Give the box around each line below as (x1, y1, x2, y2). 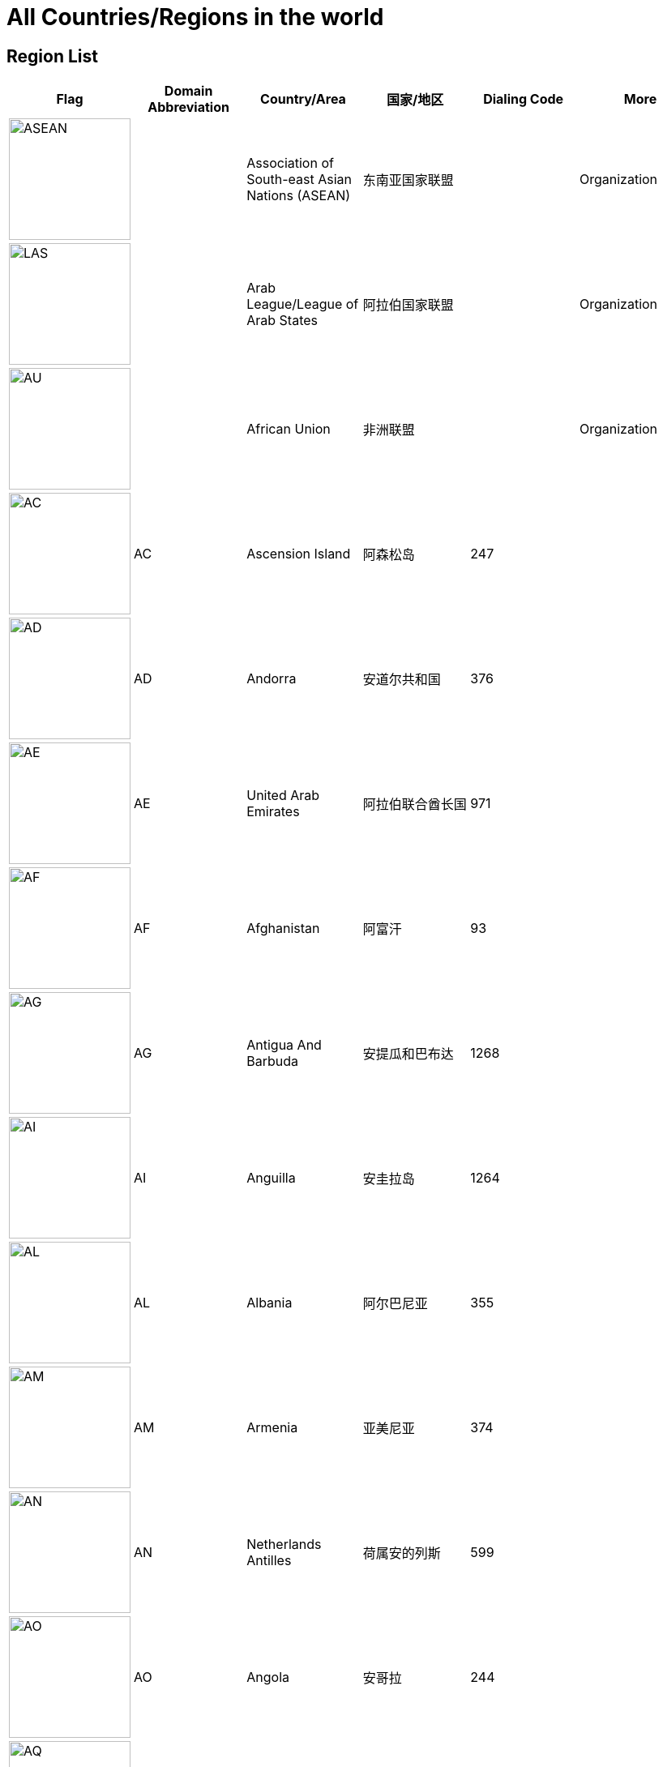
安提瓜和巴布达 (362, 1046, 454, 1063)
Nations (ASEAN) (246, 187, 351, 204)
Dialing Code (483, 91, 564, 108)
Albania (246, 1294, 293, 1311)
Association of (246, 155, 334, 172)
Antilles (246, 1552, 292, 1569)
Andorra (246, 670, 297, 687)
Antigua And (246, 1037, 322, 1054)
